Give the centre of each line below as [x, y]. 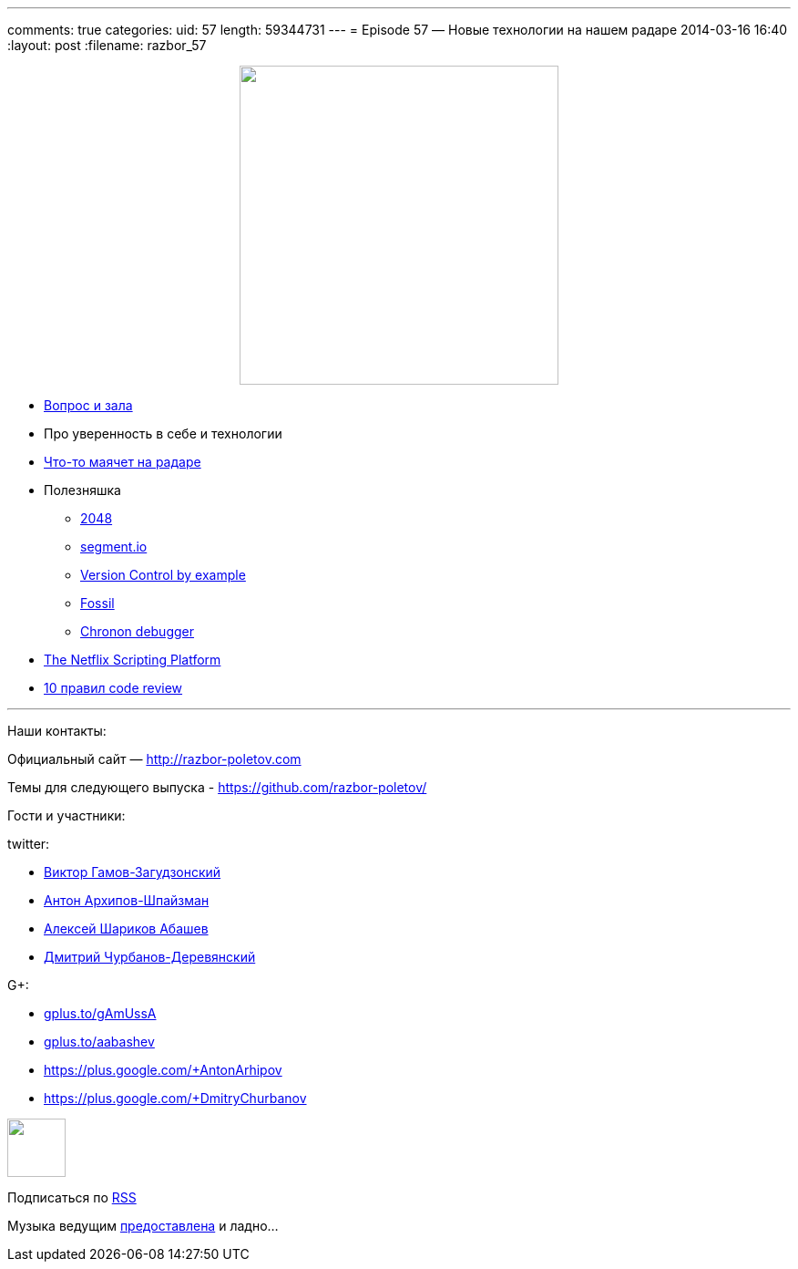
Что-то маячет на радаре [123, 462]
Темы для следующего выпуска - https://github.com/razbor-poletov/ [217, 787]
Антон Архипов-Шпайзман [127, 900]
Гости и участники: [66, 815]
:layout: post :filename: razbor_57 [107, 45]
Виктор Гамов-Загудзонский [133, 872]
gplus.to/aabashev [99, 1042]
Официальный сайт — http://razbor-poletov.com [154, 759]
